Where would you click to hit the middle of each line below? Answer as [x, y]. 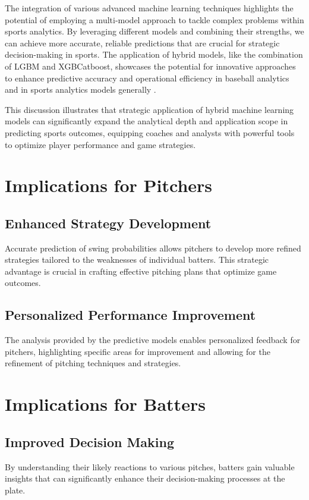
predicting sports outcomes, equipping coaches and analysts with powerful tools [150, 132]
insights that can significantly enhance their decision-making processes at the [145, 478]
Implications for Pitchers [109, 185]
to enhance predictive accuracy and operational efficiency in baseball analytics [147, 78]
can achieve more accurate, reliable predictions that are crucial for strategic [142, 43]
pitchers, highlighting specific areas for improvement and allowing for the [138, 351]
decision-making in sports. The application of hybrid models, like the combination [154, 54]
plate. [15, 490]
